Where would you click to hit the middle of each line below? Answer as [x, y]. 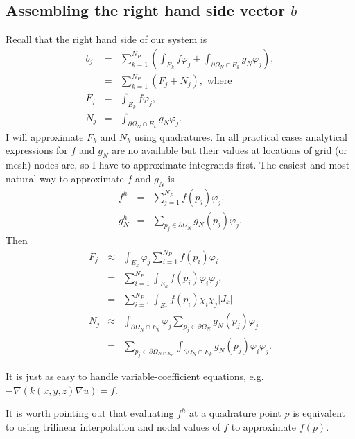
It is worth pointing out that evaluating [90, 413]
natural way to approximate [65, 178]
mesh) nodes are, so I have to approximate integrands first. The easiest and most [178, 165]
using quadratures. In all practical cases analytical [241, 136]
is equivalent [319, 413]
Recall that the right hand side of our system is [106, 39]
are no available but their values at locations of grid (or [230, 150]
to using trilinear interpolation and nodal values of [113, 426]
